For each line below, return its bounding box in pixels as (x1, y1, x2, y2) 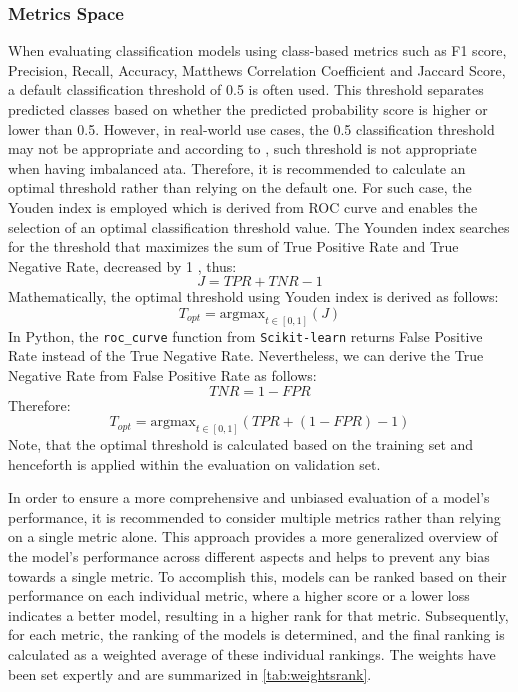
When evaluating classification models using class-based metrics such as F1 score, (8, 40, 507, 61)
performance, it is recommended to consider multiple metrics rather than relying (8, 506, 501, 527)
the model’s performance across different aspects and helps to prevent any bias (8, 546, 490, 567)
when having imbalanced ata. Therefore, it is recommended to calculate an (8, 157, 466, 178)
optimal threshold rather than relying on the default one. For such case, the (8, 177, 472, 198)
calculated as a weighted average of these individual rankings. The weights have (8, 644, 496, 665)
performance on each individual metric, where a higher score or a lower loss (8, 585, 470, 606)
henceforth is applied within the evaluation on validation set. (8, 453, 381, 474)
